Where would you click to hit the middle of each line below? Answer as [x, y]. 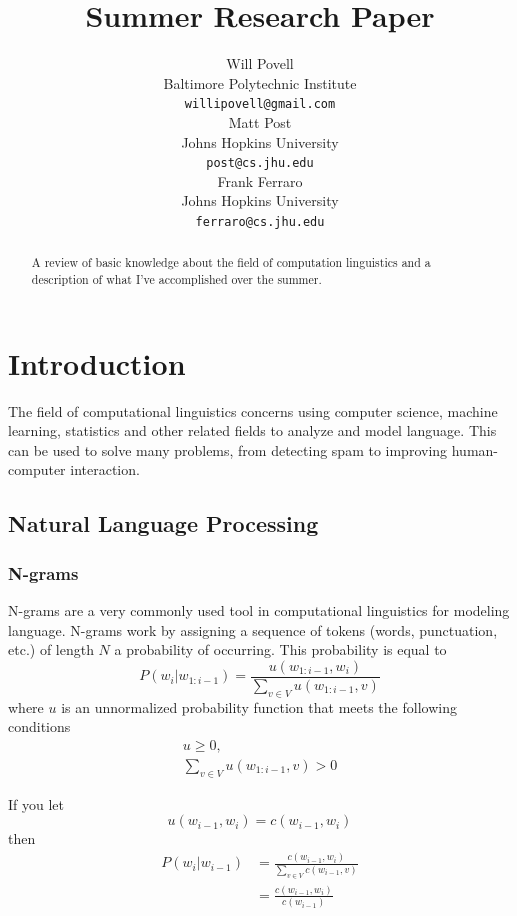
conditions [39, 726]
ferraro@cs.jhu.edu [260, 222]
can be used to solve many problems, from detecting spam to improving [228, 449]
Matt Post [260, 121]
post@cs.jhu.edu [260, 163]
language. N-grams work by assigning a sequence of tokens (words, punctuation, [253, 629]
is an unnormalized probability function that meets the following [259, 706]
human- [475, 449]
